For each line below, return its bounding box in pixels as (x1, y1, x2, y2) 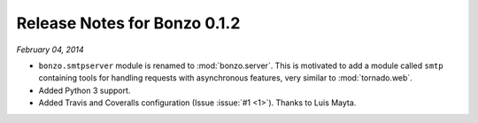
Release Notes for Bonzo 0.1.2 (16, 13, 241, 33)
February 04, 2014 (16, 44, 84, 55)
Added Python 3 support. (38, 85, 131, 96)
